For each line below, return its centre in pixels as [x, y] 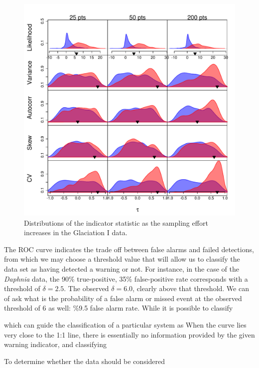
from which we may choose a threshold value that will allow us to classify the [122, 259]
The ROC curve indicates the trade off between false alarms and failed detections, [129, 249]
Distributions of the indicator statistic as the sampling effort [116, 222]
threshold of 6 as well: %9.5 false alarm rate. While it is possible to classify [119, 308]
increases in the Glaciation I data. [76, 232]
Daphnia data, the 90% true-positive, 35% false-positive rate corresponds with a [126, 278]
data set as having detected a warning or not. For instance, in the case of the [122, 268]
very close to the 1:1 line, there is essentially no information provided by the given [129, 334]
